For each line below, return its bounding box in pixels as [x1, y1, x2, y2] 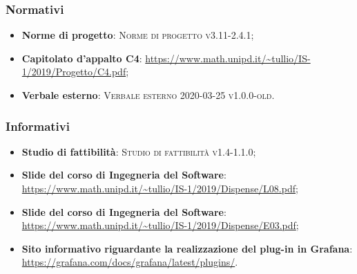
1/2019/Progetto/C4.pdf [21, 64, 126, 79]
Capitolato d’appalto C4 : [21, 51, 142, 65]
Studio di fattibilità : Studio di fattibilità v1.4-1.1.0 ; [21, 144, 256, 158]
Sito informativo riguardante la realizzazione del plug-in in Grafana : [21, 241, 353, 255]
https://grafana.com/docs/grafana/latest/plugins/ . [21, 255, 238, 269]
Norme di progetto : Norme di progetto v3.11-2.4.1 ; [21, 28, 254, 42]
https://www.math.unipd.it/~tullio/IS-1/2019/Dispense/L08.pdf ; [21, 181, 298, 195]
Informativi [6, 117, 70, 134]
